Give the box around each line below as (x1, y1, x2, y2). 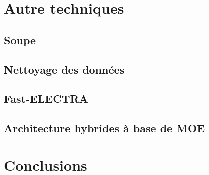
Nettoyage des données (4, 61, 125, 77)
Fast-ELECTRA (4, 91, 88, 106)
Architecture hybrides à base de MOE (4, 120, 205, 136)
